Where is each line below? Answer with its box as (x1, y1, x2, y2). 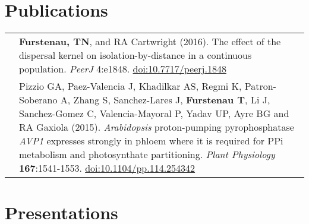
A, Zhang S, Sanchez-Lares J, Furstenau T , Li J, (60, 93, 270, 107)
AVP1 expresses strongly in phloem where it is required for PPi (19, 134, 283, 148)
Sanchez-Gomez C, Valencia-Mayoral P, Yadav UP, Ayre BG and (19, 106, 289, 121)
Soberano (19, 93, 58, 107)
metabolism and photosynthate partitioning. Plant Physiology (19, 147, 275, 162)
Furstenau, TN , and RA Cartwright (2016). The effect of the (19, 34, 281, 49)
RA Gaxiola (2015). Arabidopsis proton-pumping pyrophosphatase (19, 120, 294, 134)
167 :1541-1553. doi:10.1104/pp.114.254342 (19, 161, 196, 175)
